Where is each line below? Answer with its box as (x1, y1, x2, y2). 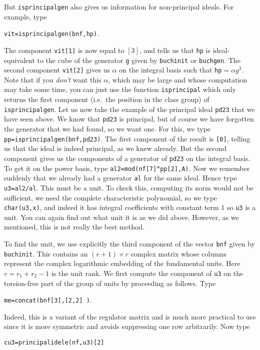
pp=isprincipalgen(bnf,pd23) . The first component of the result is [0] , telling (4, 133, 250, 143)
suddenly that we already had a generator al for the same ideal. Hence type (4, 172, 237, 183)
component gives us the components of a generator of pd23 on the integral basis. (4, 152, 250, 163)
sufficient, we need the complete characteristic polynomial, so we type (4, 192, 217, 202)
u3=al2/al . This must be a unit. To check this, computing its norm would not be (4, 182, 253, 192)
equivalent (4, 54, 35, 65)
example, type (4, 11, 47, 21)
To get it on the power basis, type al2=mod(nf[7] (4, 162, 157, 173)
